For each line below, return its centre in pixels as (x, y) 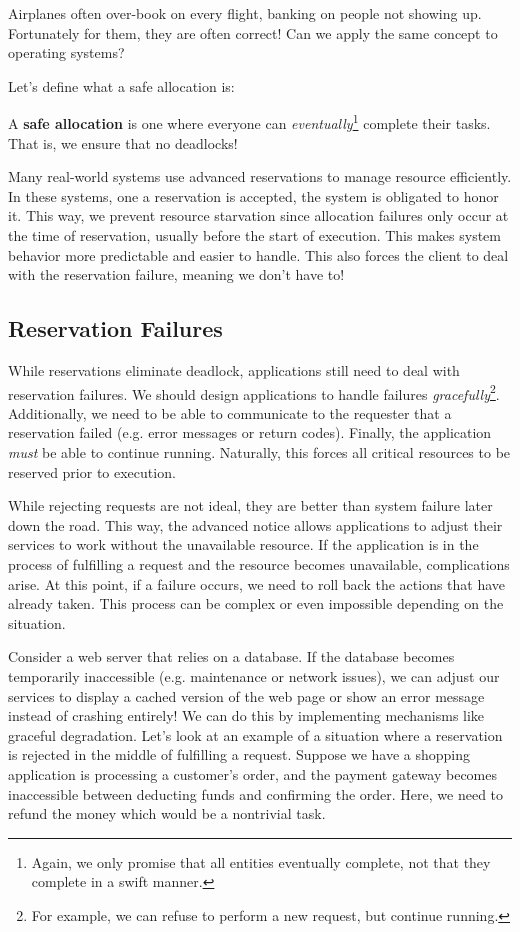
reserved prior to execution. (92, 471)
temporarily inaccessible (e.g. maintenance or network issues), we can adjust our (254, 675)
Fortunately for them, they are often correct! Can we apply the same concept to (253, 32)
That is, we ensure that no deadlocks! (123, 142)
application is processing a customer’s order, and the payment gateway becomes (253, 773)
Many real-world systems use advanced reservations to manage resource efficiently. (260, 176)
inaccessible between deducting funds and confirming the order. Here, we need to (256, 793)
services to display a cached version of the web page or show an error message (246, 695)
